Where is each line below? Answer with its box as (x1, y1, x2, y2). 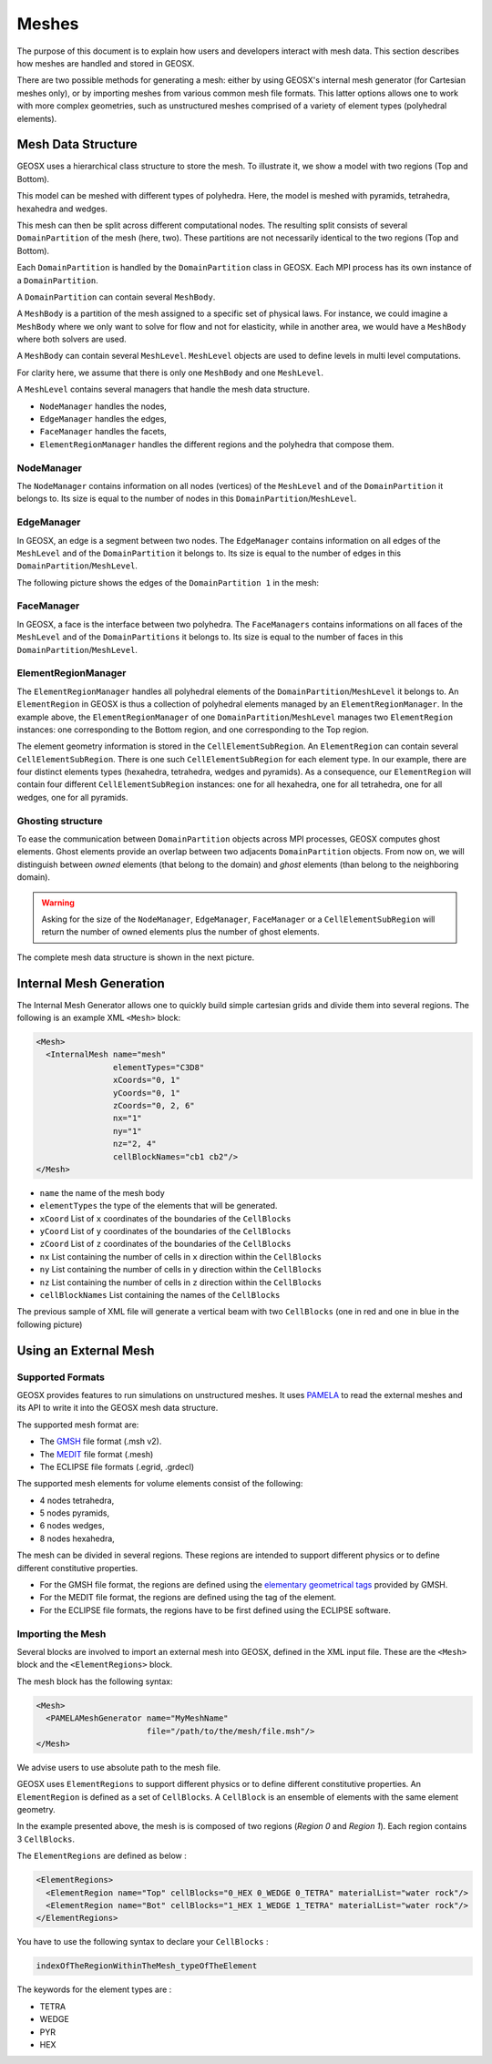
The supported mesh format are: (16, 1419, 139, 1430)
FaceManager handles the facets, (39, 426, 168, 437)
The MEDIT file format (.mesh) (39, 1448, 154, 1459)
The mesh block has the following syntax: (16, 1676, 173, 1687)
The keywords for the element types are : (16, 1984, 172, 1995)
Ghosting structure (16, 814, 104, 827)
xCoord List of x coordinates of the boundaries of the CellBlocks (39, 1212, 292, 1224)
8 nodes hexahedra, (39, 1533, 116, 1544)
